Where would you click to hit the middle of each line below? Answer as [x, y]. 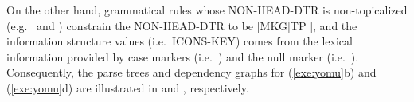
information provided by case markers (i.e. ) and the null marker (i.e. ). [183, 56]
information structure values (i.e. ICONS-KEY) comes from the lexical [180, 41]
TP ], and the [324, 25]
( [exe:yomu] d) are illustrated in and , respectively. [128, 87]
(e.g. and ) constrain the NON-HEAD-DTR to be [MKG [147, 25]
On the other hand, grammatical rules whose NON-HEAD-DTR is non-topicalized [207, 10]
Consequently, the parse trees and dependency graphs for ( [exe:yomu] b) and [191, 72]
